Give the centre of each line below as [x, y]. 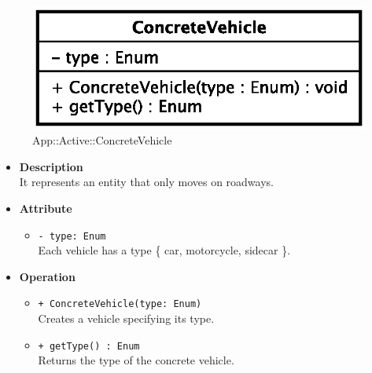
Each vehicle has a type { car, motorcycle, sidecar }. [164, 250]
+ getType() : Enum [89, 346]
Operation [47, 276]
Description [51, 166]
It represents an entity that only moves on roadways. [146, 182]
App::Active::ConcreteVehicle [102, 140]
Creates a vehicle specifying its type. [126, 318]
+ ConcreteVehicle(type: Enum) [120, 304]
